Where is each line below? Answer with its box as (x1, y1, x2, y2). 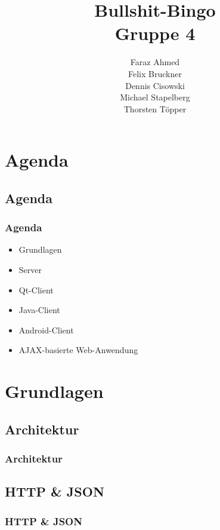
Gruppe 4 (114, 21, 196, 45)
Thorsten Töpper (123, 102, 187, 115)
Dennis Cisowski (125, 79, 185, 91)
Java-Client (18, 304, 60, 316)
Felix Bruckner (128, 67, 182, 79)
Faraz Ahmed (130, 56, 180, 68)
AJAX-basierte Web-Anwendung (18, 344, 138, 356)
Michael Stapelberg (120, 91, 190, 103)
